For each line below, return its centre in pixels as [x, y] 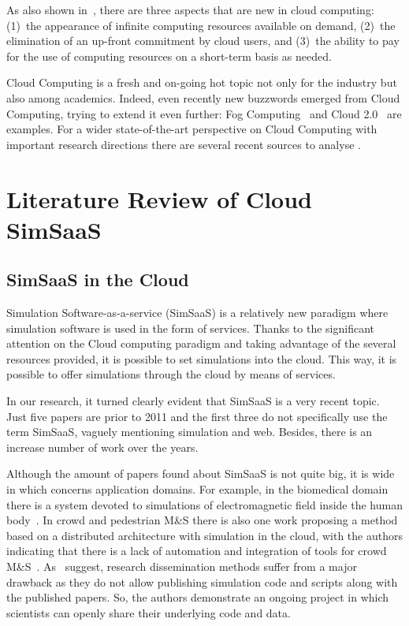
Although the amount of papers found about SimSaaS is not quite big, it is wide [201, 473]
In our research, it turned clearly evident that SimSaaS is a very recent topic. [193, 401]
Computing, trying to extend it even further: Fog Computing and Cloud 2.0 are [204, 113]
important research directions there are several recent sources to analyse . [184, 144]
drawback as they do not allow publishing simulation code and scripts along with [202, 581]
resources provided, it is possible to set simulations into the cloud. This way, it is [202, 358]
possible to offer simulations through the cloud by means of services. [171, 374]
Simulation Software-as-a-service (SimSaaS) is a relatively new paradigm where [197, 313]
